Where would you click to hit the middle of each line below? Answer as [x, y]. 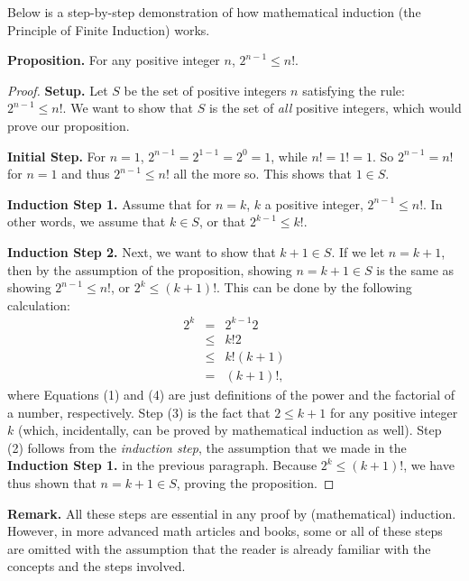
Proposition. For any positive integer [114, 60]
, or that [222, 221]
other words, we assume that [87, 221]
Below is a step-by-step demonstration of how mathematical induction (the [214, 12]
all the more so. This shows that [262, 174]
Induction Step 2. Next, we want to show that [142, 251]
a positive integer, [314, 203]
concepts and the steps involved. [97, 566]
